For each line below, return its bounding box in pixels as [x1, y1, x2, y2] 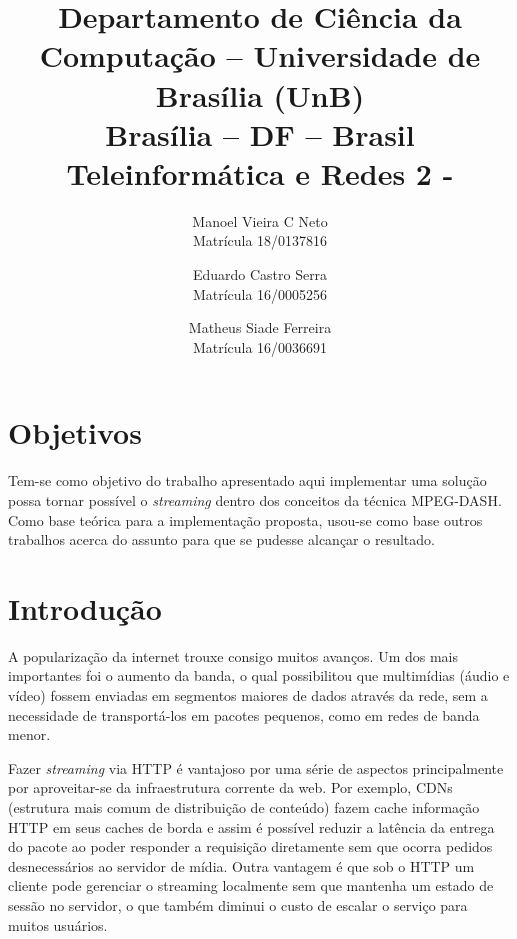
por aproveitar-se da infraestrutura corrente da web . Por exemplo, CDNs [8, 777, 453, 798]
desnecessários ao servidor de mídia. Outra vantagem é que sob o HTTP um [8, 855, 475, 876]
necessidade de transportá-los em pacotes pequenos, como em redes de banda [8, 704, 480, 725]
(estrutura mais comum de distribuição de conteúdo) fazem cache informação [8, 797, 480, 818]
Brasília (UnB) [155, 74, 365, 115]
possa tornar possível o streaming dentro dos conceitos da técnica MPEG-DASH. [8, 489, 502, 510]
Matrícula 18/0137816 [192, 230, 328, 251]
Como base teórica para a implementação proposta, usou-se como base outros [8, 509, 483, 530]
